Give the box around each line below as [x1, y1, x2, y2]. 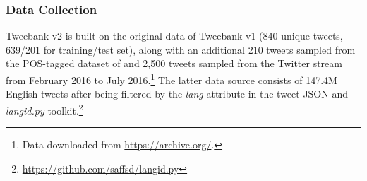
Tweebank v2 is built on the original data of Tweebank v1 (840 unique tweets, [6, 28, 343, 43]
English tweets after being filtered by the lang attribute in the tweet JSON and [6, 86, 348, 101]
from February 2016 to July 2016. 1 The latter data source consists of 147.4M [6, 71, 337, 87]
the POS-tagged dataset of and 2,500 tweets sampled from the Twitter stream [6, 56, 342, 71]
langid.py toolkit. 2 [6, 100, 83, 117]
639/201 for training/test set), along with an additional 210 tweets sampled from [6, 42, 356, 57]
